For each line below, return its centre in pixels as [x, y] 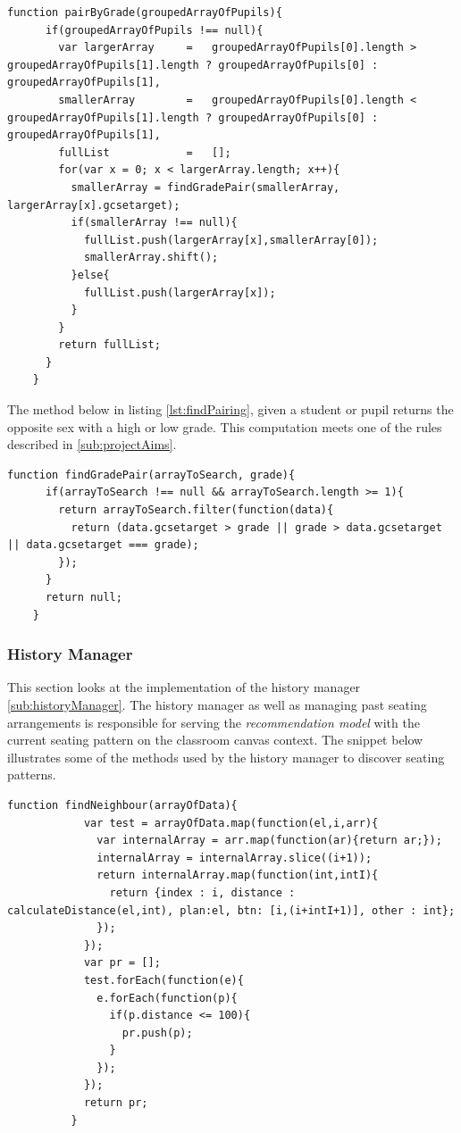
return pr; [116, 1103]
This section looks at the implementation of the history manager [184, 687]
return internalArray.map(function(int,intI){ [238, 875]
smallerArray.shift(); [151, 258]
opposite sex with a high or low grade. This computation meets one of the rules [225, 426]
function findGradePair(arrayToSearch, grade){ [151, 475]
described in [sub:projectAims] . [92, 444]
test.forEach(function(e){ [163, 980]
